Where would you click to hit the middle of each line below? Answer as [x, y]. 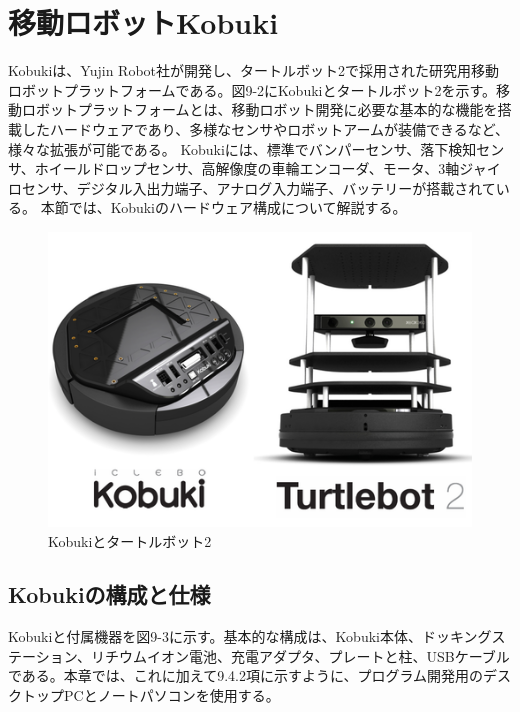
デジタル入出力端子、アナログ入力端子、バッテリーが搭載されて [286, 187]
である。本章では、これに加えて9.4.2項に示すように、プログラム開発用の [246, 675]
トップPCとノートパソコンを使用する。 [150, 695]
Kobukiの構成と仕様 [109, 594]
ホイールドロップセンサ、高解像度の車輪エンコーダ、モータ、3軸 [247, 168]
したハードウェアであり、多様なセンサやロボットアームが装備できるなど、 [265, 128]
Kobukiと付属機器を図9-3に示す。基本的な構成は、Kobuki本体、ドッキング [250, 636]
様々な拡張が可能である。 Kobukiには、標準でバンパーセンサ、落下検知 [242, 148]
